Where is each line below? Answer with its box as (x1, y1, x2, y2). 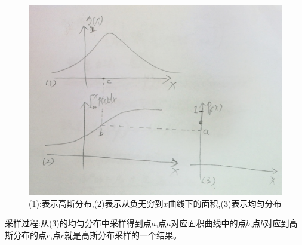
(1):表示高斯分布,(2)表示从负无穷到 (29, 197, 164, 209)
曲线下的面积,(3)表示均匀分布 (168, 197, 282, 209)
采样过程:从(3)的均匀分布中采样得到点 (5, 217, 152, 229)
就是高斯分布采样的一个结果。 (64, 228, 182, 241)
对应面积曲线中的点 (171, 217, 246, 229)
